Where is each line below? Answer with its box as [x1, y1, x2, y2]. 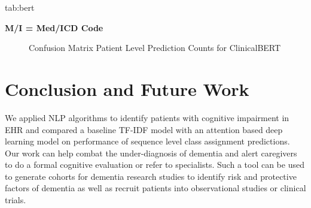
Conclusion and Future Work [5, 76, 249, 101]
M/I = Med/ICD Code [5, 21, 103, 34]
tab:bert [5, 1, 35, 13]
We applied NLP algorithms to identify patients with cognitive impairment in [5, 111, 289, 123]
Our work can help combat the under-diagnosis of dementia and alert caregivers [5, 146, 297, 159]
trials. [5, 194, 26, 206]
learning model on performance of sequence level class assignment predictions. [5, 135, 290, 147]
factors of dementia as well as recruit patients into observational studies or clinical [5, 182, 306, 194]
